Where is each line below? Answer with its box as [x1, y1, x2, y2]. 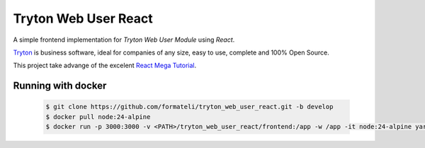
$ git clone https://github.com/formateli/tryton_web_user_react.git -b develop [45, 103, 334, 111]
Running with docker [13, 80, 107, 92]
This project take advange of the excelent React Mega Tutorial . [13, 61, 197, 70]
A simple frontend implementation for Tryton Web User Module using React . [13, 35, 235, 44]
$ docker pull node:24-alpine [45, 113, 151, 120]
